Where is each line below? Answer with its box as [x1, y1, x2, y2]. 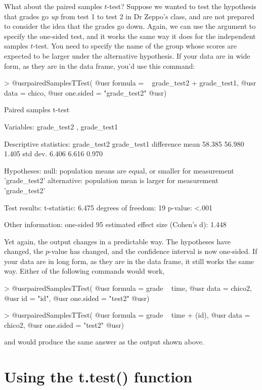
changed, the [4, 246, 43, 256]
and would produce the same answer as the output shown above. [4, 336, 204, 347]
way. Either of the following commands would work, [4, 266, 164, 276]
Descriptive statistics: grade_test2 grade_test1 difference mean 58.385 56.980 [4, 138, 244, 149]
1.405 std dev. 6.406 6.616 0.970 [4, 148, 103, 159]
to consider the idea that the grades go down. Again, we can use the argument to [4, 21, 256, 31]
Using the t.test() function [4, 366, 193, 387]
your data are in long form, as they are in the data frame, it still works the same [4, 255, 254, 266]
